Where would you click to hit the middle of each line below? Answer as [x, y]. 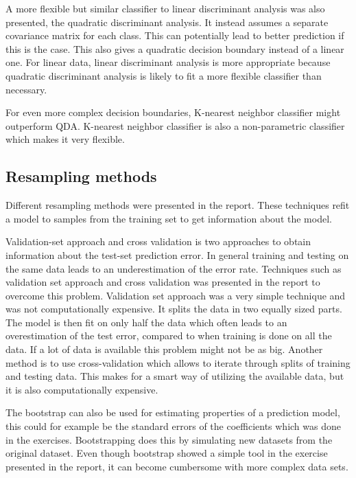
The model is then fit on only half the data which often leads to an [146, 322]
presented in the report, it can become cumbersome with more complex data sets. [177, 466]
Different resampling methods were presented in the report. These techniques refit [178, 205]
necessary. [26, 89]
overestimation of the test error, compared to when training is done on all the [169, 335]
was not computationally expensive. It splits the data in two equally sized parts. [174, 309]
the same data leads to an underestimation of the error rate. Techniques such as [174, 268]
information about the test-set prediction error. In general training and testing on [177, 254]
